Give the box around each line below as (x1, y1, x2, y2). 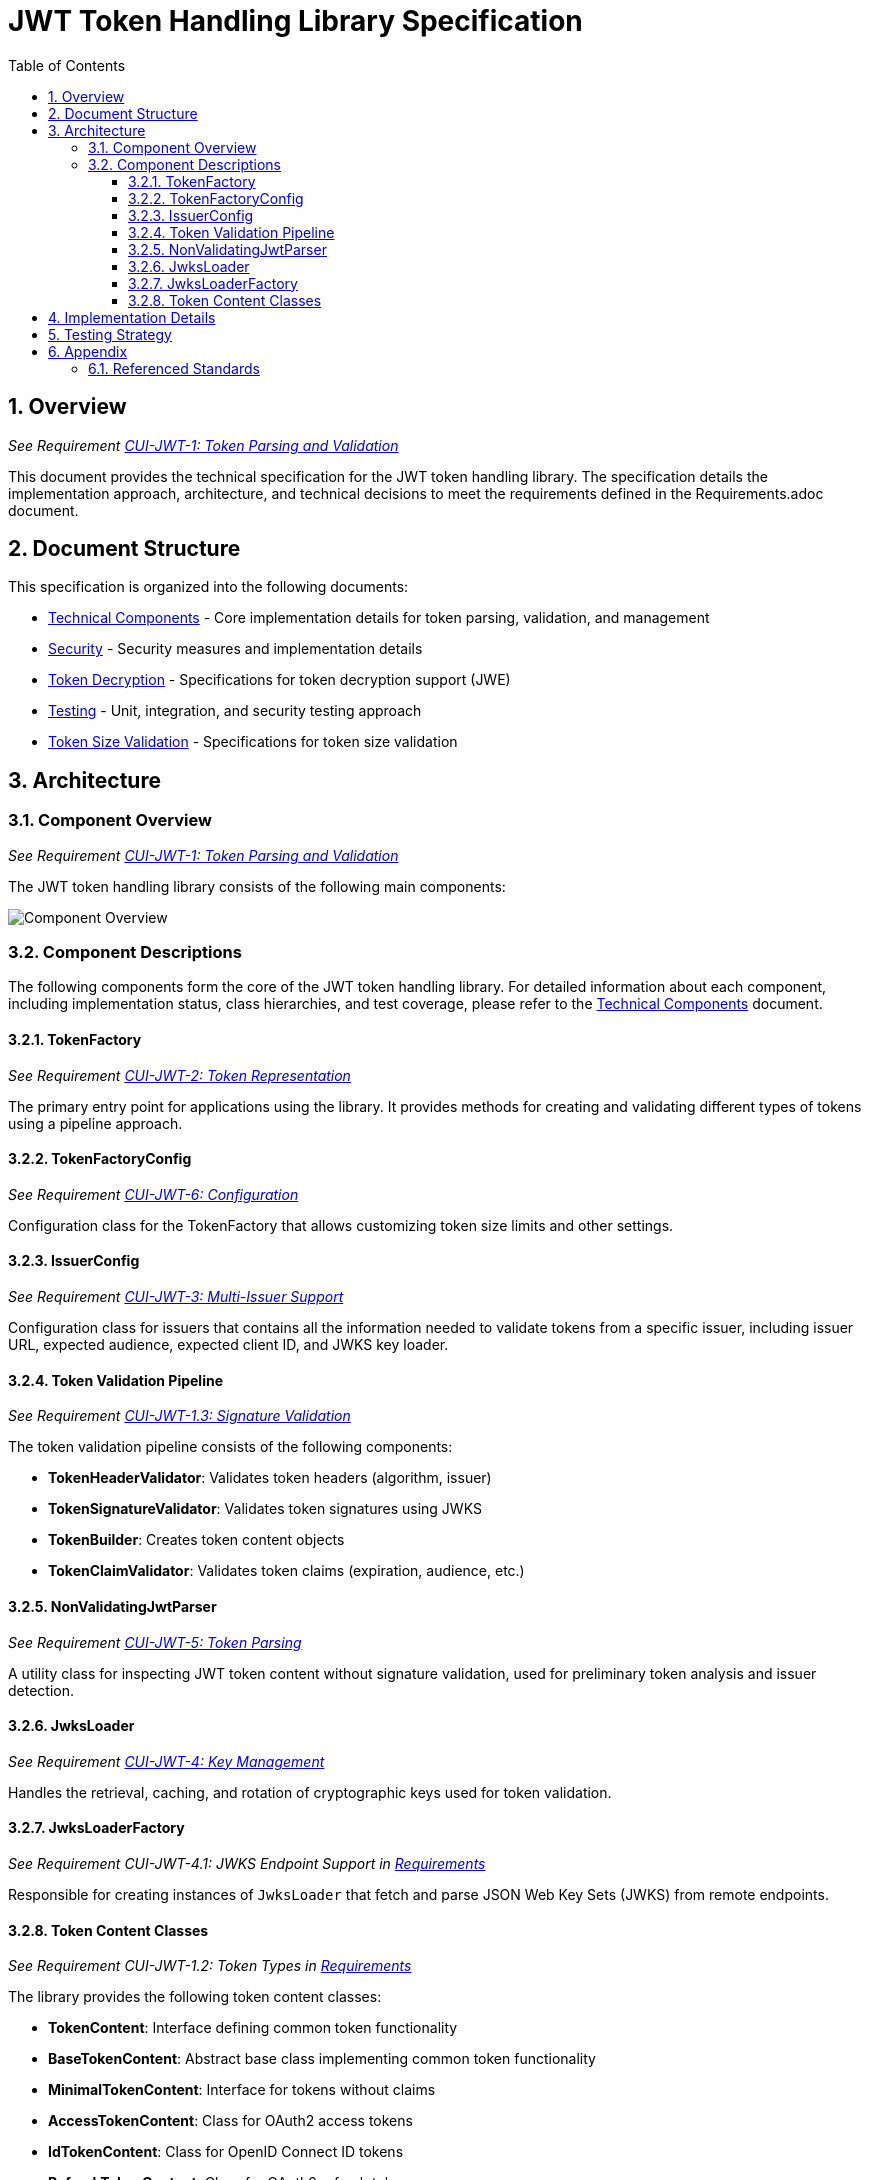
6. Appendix (48, 342, 128, 360)
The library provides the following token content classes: (8, 1988, 382, 2006)
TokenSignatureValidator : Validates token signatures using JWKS (48, 1500, 482, 1518)
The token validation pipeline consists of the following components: (8, 1438, 453, 1456)
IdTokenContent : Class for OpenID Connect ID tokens (48, 2143, 404, 2161)
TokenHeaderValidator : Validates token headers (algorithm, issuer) (48, 1469, 492, 1487)
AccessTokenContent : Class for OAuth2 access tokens (48, 2112, 413, 2130)
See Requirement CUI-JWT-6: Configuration (8, 1185, 299, 1203)
